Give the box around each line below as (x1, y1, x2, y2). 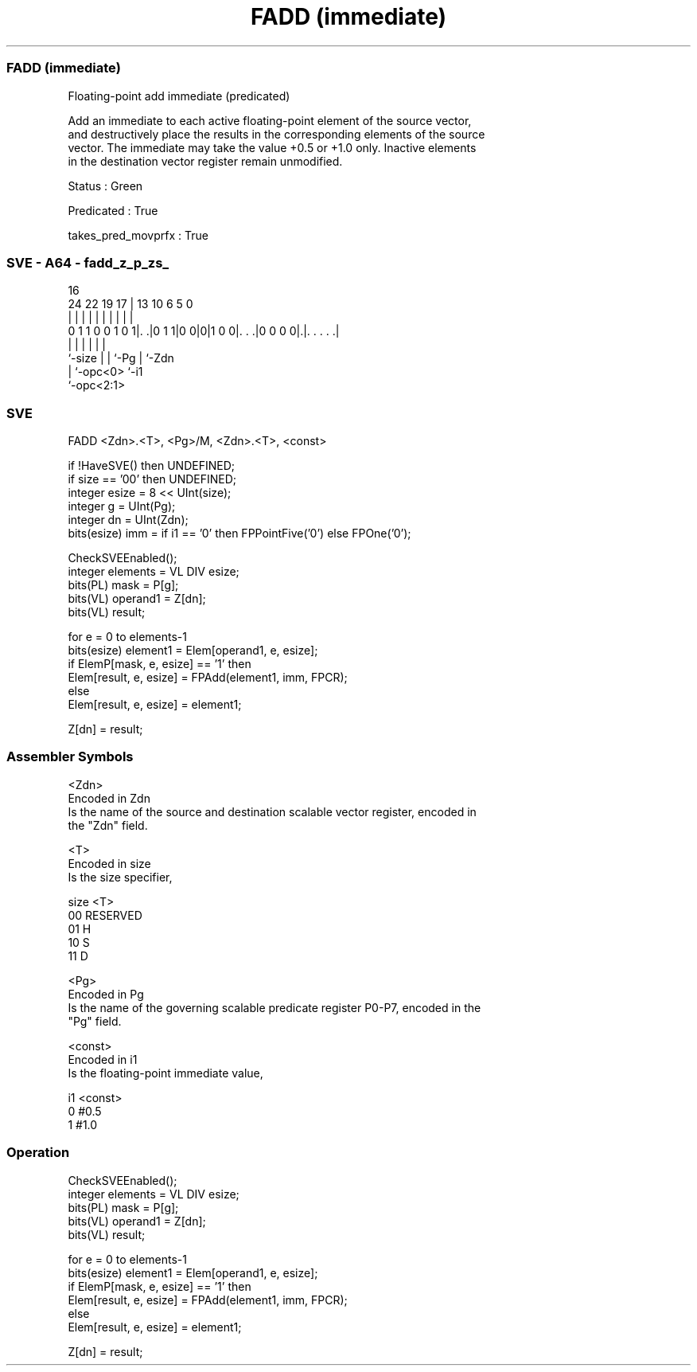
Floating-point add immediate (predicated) (68, 88, 290, 103)
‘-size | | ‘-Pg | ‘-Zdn (68, 351, 174, 365)
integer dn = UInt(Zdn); (68, 513, 189, 526)
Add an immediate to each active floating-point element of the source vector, (68, 113, 472, 127)
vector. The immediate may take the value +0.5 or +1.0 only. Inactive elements (68, 140, 477, 154)
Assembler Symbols (6, 749, 134, 765)
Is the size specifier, (68, 870, 173, 884)
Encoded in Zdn (68, 791, 150, 805)
